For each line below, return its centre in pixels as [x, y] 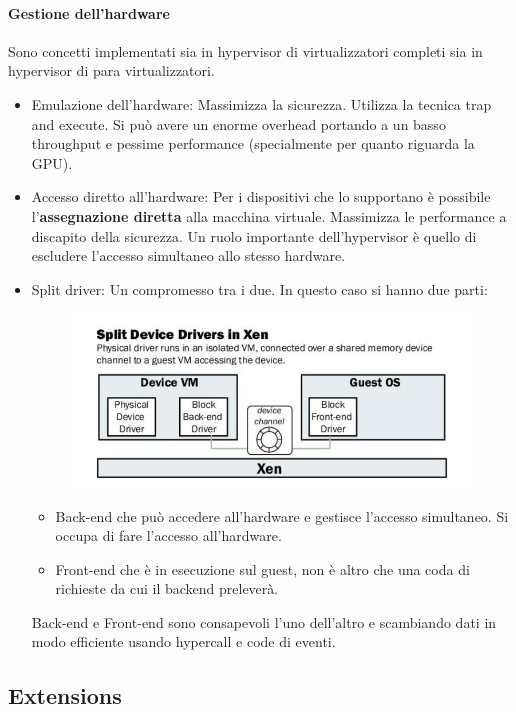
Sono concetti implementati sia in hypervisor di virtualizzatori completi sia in [245, 50]
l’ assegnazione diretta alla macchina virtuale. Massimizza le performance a [269, 215]
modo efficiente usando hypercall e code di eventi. [183, 641]
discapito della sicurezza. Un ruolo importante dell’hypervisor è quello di [254, 235]
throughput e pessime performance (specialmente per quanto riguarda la [253, 143]
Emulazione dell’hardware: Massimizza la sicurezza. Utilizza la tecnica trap [261, 103]
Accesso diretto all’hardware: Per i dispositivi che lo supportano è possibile [261, 196]
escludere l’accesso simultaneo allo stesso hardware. [188, 255]
